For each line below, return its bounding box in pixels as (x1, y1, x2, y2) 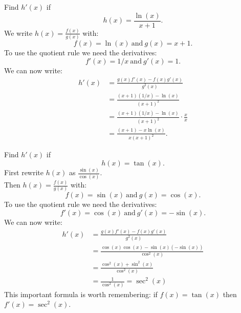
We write (4, 27, 33, 38)
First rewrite (4, 167, 43, 178)
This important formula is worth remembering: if (4, 288, 158, 299)
